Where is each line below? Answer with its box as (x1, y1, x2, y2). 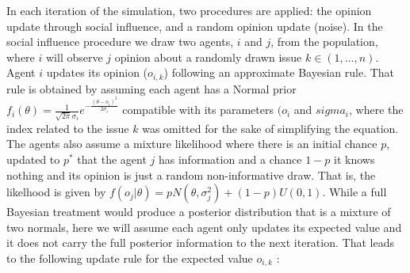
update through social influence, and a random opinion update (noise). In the (6, 17, 383, 34)
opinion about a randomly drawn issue (114, 48, 302, 65)
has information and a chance (158, 151, 302, 168)
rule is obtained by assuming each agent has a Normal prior (6, 80, 297, 97)
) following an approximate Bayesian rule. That (163, 64, 395, 81)
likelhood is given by (6, 184, 106, 200)
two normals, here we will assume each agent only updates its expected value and (6, 218, 402, 235)
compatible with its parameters (122, 101, 274, 118)
